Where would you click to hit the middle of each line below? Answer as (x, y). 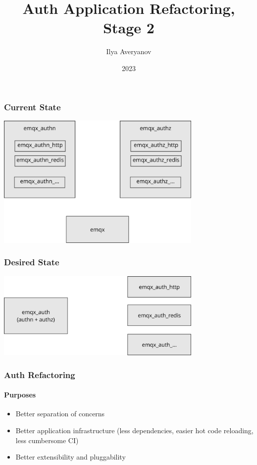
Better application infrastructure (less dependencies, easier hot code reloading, (134, 430)
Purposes (20, 395)
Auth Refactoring (40, 374)
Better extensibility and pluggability (71, 457)
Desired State (32, 262)
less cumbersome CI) (47, 440)
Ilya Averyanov (129, 51)
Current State (32, 107)
